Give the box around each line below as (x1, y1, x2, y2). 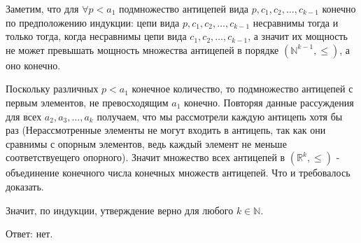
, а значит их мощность (248, 29, 348, 43)
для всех (6, 109, 42, 123)
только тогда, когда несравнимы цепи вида (6, 29, 187, 43)
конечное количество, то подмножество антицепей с (132, 81, 353, 96)
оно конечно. (6, 57, 61, 72)
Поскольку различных (6, 81, 99, 96)
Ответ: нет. (6, 226, 53, 241)
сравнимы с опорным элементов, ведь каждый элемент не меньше (6, 136, 287, 151)
